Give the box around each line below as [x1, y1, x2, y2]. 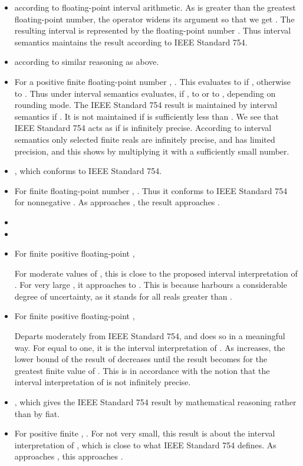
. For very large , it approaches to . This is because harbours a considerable [14, 278, 287, 291]
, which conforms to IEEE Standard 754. [14, 165, 162, 177]
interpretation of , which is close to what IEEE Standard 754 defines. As [14, 438, 276, 451]
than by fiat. [14, 407, 60, 419]
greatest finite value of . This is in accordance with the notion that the [14, 364, 270, 376]
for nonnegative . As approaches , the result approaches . [14, 196, 220, 208]
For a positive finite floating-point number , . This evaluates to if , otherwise [14, 75, 291, 87]
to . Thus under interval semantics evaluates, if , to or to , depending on [14, 87, 276, 99]
